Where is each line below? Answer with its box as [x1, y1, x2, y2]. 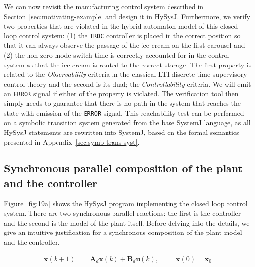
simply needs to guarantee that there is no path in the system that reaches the [4, 98, 241, 108]
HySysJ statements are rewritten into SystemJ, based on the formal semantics [4, 127, 239, 137]
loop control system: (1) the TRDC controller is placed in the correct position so [4, 30, 241, 40]
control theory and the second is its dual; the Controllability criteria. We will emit [4, 78, 251, 89]
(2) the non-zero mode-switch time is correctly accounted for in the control [4, 50, 229, 60]
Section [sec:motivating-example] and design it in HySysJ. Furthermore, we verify [4, 11, 250, 21]
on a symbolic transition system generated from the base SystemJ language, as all [4, 117, 251, 128]
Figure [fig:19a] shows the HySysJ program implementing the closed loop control [4, 198, 248, 208]
